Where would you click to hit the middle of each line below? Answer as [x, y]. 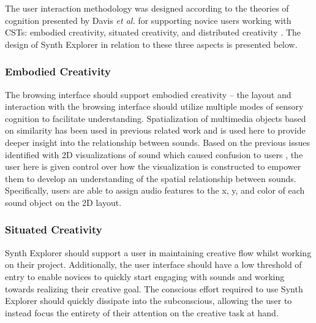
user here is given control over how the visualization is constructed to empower [153, 166]
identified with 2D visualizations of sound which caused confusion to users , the [154, 154]
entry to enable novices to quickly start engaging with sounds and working [145, 276]
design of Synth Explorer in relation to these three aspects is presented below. [151, 44]
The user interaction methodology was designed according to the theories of [147, 8]
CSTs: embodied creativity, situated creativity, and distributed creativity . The [153, 32]
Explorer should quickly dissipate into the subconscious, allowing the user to [149, 301]
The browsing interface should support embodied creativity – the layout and [148, 94]
